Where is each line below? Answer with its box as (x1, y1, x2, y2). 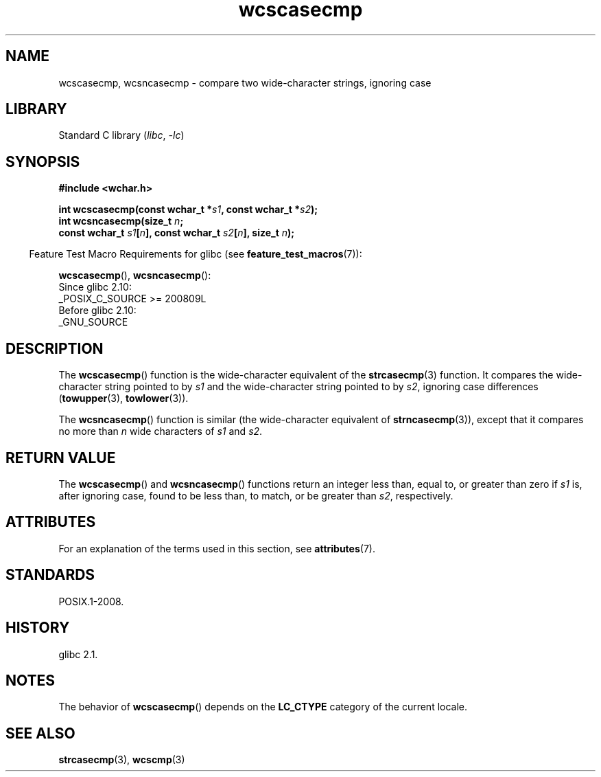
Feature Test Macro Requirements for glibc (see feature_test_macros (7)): (29, 248, 362, 260)
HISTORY (5, 619, 70, 637)
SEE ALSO (5, 724, 75, 742)
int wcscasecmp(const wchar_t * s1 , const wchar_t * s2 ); (58, 203, 318, 216)
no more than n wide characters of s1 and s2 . (58, 425, 263, 438)
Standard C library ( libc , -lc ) (58, 129, 185, 142)
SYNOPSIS (5, 153, 80, 170)
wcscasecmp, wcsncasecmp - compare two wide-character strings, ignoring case (58, 76, 432, 89)
